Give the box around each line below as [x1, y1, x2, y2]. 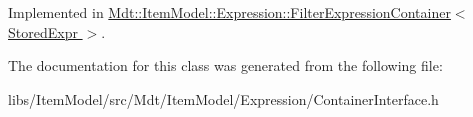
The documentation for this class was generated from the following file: [8, 55, 443, 76]
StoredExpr [8, 21, 78, 42]
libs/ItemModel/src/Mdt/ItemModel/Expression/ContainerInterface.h [8, 88, 439, 109]
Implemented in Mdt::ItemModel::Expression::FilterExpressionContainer [8, 2, 451, 22]
